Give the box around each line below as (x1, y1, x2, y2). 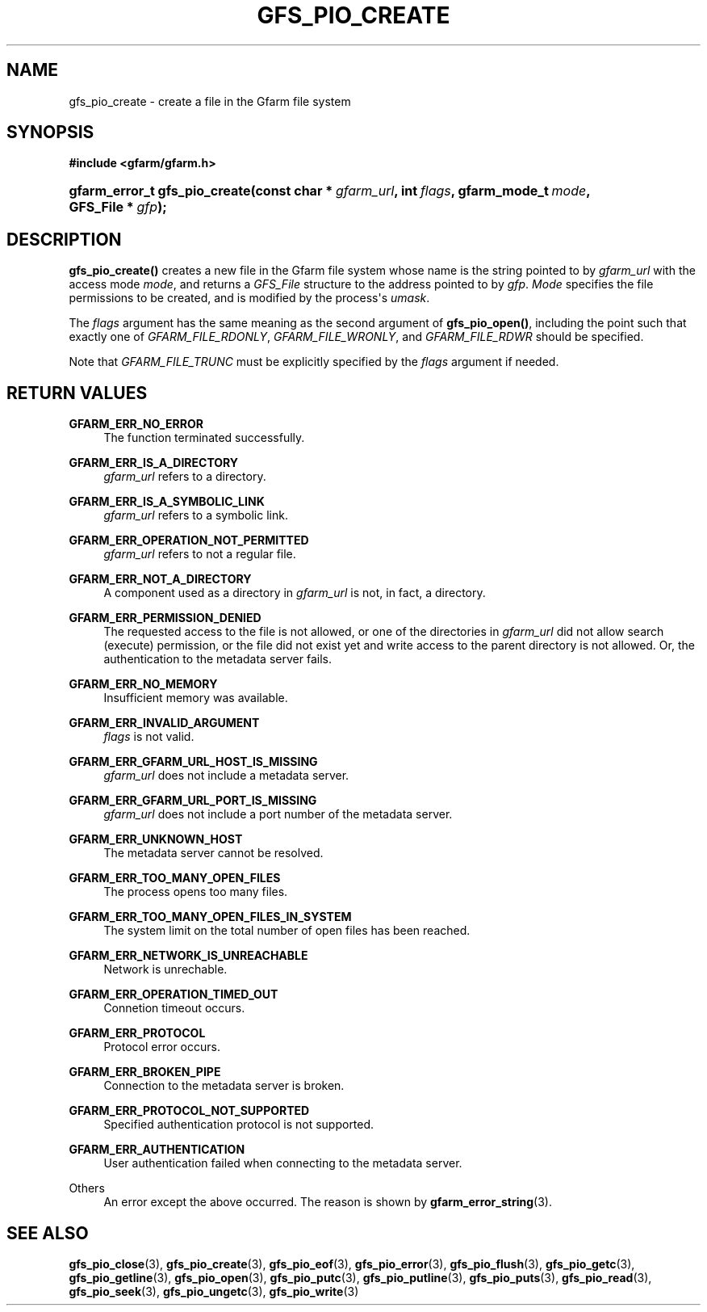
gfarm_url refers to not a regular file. (103, 547, 296, 561)
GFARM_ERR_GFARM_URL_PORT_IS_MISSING (69, 793, 317, 808)
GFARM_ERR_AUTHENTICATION (69, 1142, 245, 1157)
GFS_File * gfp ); (69, 199, 167, 216)
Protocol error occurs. (103, 1040, 220, 1054)
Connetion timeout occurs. (103, 1001, 245, 1016)
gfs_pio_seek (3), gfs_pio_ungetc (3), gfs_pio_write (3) (69, 1284, 359, 1298)
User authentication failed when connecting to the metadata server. (103, 1156, 462, 1171)
